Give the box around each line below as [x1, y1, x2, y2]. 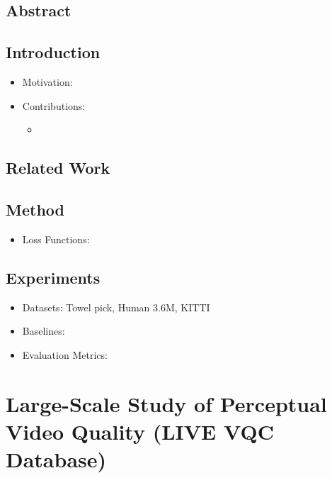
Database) [6, 444, 107, 473]
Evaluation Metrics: [22, 347, 108, 362]
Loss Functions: [22, 231, 90, 246]
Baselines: [22, 323, 65, 338]
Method [6, 198, 64, 220]
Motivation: [22, 74, 73, 89]
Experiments [6, 266, 101, 288]
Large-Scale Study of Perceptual [6, 389, 327, 418]
